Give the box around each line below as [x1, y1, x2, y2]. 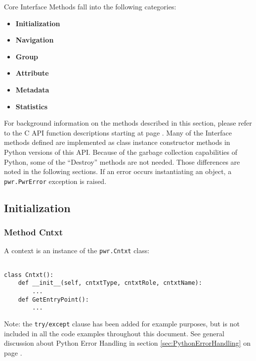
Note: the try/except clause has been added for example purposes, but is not [4, 318, 240, 328]
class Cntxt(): [4, 271, 54, 278]
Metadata [15, 84, 49, 94]
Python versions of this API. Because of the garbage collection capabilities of [4, 146, 237, 157]
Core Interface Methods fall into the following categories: [4, 1, 176, 11]
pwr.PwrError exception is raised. [4, 176, 107, 186]
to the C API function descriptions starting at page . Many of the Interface [4, 127, 232, 137]
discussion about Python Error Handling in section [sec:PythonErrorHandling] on [4, 338, 251, 348]
